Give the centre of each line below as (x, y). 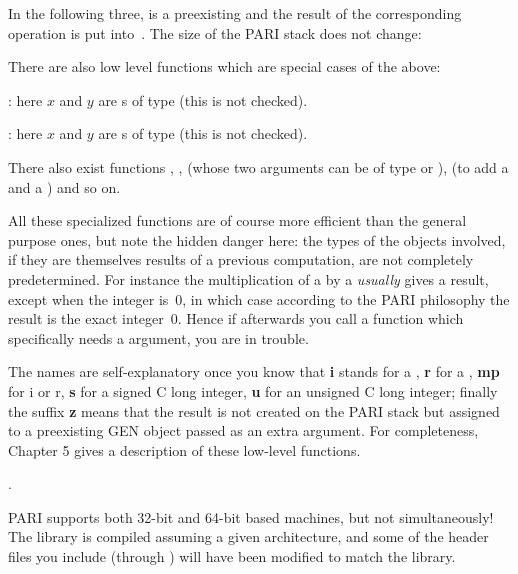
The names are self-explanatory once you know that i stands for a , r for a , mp (254, 371)
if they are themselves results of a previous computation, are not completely (241, 259)
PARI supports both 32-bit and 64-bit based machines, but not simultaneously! (251, 516)
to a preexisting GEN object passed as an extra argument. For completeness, (243, 430)
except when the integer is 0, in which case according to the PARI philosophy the (259, 298)
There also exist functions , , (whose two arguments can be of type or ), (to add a (258, 166)
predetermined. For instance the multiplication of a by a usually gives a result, (248, 278)
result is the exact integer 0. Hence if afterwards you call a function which (236, 318)
